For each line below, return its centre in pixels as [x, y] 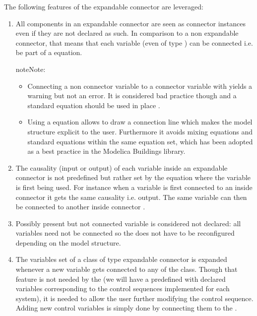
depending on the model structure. [68, 242]
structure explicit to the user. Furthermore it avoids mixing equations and [140, 131]
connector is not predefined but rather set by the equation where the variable [133, 177]
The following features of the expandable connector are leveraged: [104, 6]
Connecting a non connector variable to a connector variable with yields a [140, 86]
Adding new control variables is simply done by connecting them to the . [126, 308]
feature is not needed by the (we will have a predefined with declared [121, 279]
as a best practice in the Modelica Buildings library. [106, 151]
